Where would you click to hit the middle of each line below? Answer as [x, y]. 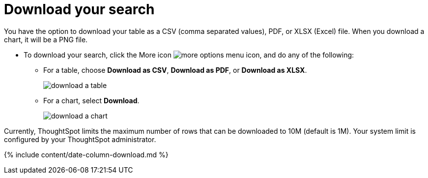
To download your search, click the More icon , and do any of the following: [189, 55]
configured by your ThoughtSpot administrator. [80, 139]
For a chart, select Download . [91, 100]
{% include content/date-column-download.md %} [86, 154]
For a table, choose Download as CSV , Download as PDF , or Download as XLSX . [175, 70]
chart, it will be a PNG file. [46, 39]
